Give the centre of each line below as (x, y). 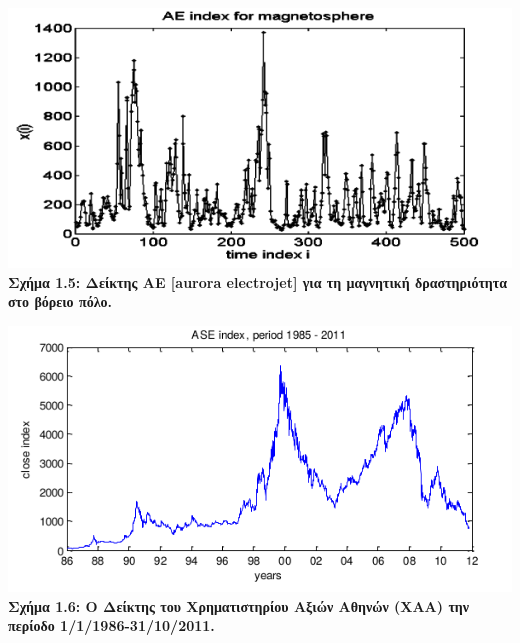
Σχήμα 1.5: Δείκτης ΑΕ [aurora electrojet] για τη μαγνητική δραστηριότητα (258, 281)
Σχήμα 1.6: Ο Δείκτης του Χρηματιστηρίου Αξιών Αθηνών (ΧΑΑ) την (239, 605)
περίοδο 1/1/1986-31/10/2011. (111, 625)
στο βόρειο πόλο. (60, 301)
